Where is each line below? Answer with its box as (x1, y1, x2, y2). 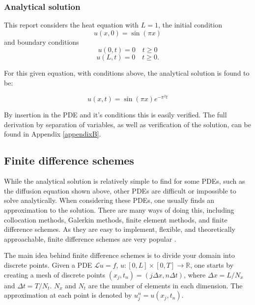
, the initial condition (158, 20, 222, 30)
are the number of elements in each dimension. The (88, 280, 243, 290)
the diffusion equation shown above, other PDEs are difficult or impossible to (4, 185, 236, 195)
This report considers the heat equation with (4, 20, 139, 30)
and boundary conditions (4, 36, 79, 47)
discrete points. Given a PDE (4, 259, 92, 270)
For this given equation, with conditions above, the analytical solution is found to (4, 68, 250, 78)
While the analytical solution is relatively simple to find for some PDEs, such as (4, 176, 245, 186)
